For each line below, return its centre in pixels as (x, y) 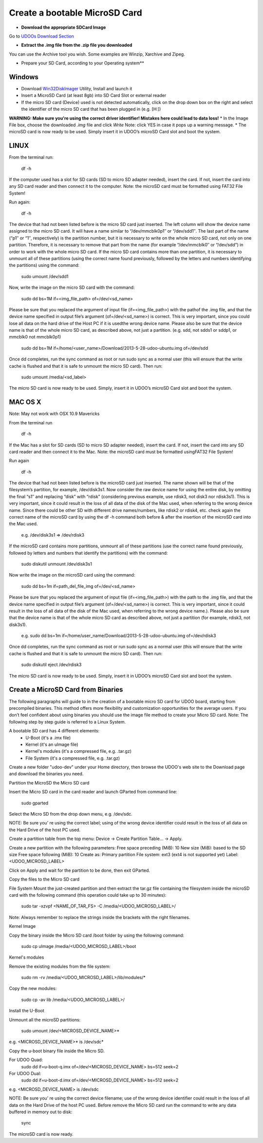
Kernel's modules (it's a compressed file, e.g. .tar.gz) (78, 751)
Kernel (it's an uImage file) (52, 744)
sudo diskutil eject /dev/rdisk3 (51, 665)
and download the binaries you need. (46, 774)
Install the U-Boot (27, 1011)
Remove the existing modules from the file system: (60, 966)
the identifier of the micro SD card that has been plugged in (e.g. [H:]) (91, 109)
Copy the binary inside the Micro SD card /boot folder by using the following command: (97, 935)
